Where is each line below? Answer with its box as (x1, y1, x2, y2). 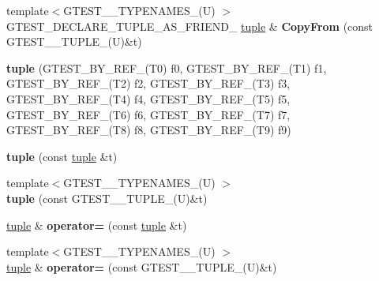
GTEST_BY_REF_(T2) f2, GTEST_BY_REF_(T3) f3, (6, 75, 291, 92)
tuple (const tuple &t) (6, 148, 118, 164)
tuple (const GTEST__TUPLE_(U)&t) (6, 189, 208, 206)
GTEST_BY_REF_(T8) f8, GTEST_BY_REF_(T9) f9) (6, 122, 291, 138)
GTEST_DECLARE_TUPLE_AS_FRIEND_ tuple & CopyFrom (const (6, 17, 373, 34)
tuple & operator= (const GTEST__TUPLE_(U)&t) (6, 258, 277, 275)
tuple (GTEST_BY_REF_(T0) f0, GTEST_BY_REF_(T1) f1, (6, 59, 327, 76)
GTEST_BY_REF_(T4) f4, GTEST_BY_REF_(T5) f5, (6, 90, 291, 107)
